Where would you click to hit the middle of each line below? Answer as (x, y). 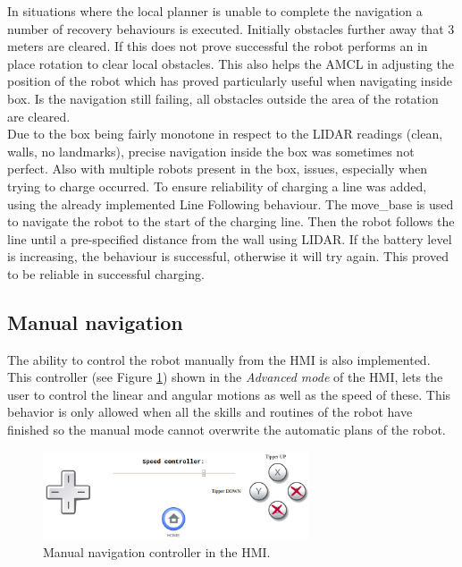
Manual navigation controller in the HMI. (157, 551)
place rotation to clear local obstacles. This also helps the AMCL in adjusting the (231, 63)
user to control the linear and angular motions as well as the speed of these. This (229, 394)
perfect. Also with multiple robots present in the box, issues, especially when (218, 169)
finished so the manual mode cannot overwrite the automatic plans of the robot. (227, 430)
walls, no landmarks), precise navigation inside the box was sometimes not (211, 151)
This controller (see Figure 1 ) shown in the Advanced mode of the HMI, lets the (225, 377)
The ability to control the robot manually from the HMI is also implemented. (219, 359)
